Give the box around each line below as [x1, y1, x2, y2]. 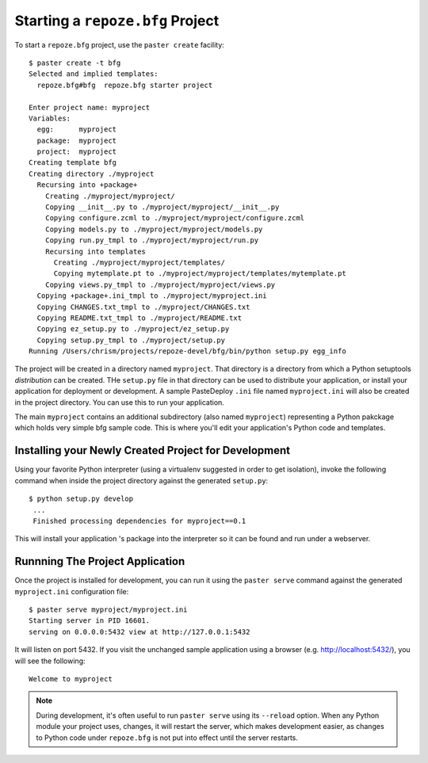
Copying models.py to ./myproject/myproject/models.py [44, 224, 263, 234]
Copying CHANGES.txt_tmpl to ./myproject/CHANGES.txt [36, 302, 250, 311]
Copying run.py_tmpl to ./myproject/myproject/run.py [44, 236, 259, 245]
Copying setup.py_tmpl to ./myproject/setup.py [36, 335, 226, 345]
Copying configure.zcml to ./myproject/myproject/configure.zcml [44, 214, 305, 223]
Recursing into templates [44, 246, 147, 256]
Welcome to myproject [29, 674, 113, 683]
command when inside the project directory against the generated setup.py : [14, 475, 269, 485]
